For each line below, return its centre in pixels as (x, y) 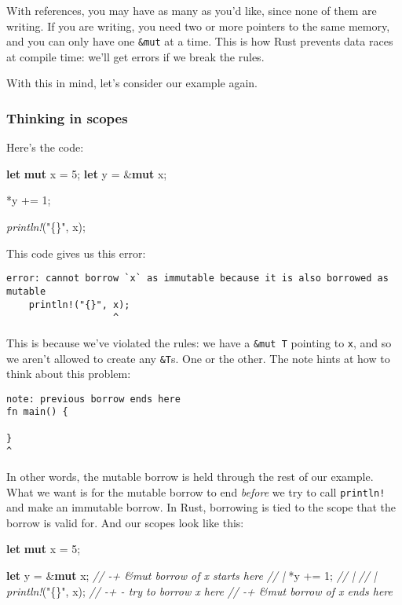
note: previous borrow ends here (93, 399)
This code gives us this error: (76, 253)
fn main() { (37, 412)
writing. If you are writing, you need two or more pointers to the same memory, (198, 26)
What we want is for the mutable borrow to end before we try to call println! (196, 491)
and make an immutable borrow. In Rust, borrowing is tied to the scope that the (201, 507)
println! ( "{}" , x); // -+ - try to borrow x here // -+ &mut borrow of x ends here (199, 590)
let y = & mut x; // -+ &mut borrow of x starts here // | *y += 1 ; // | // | (192, 576)
